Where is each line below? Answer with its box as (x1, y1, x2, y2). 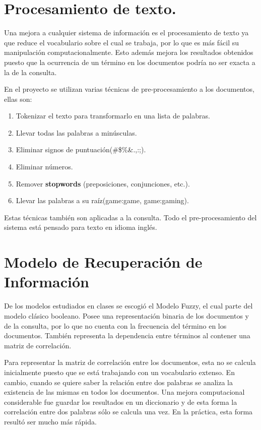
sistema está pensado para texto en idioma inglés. (4, 222, 157, 232)
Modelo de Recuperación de (4, 252, 203, 272)
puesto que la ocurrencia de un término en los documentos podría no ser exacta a (4, 56, 255, 67)
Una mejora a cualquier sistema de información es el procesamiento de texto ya (4, 27, 249, 38)
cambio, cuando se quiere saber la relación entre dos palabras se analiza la (4, 377, 233, 387)
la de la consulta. (4, 67, 57, 77)
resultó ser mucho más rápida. (4, 416, 97, 426)
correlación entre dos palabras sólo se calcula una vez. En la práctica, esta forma (4, 406, 253, 417)
